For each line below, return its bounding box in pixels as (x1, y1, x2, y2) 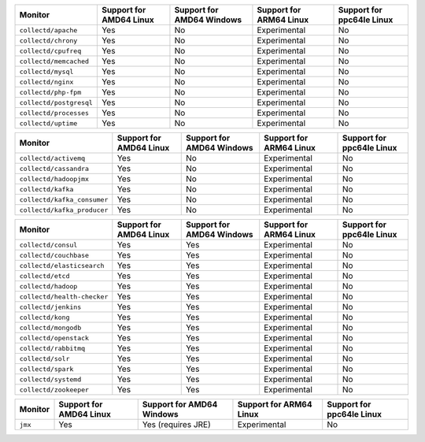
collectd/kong (19, 313, 70, 321)
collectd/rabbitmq (19, 344, 86, 352)
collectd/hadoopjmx (19, 174, 90, 183)
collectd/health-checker (19, 292, 109, 301)
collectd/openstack (19, 333, 90, 342)
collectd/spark (19, 365, 74, 373)
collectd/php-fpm (19, 87, 82, 96)
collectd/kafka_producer (19, 206, 109, 214)
